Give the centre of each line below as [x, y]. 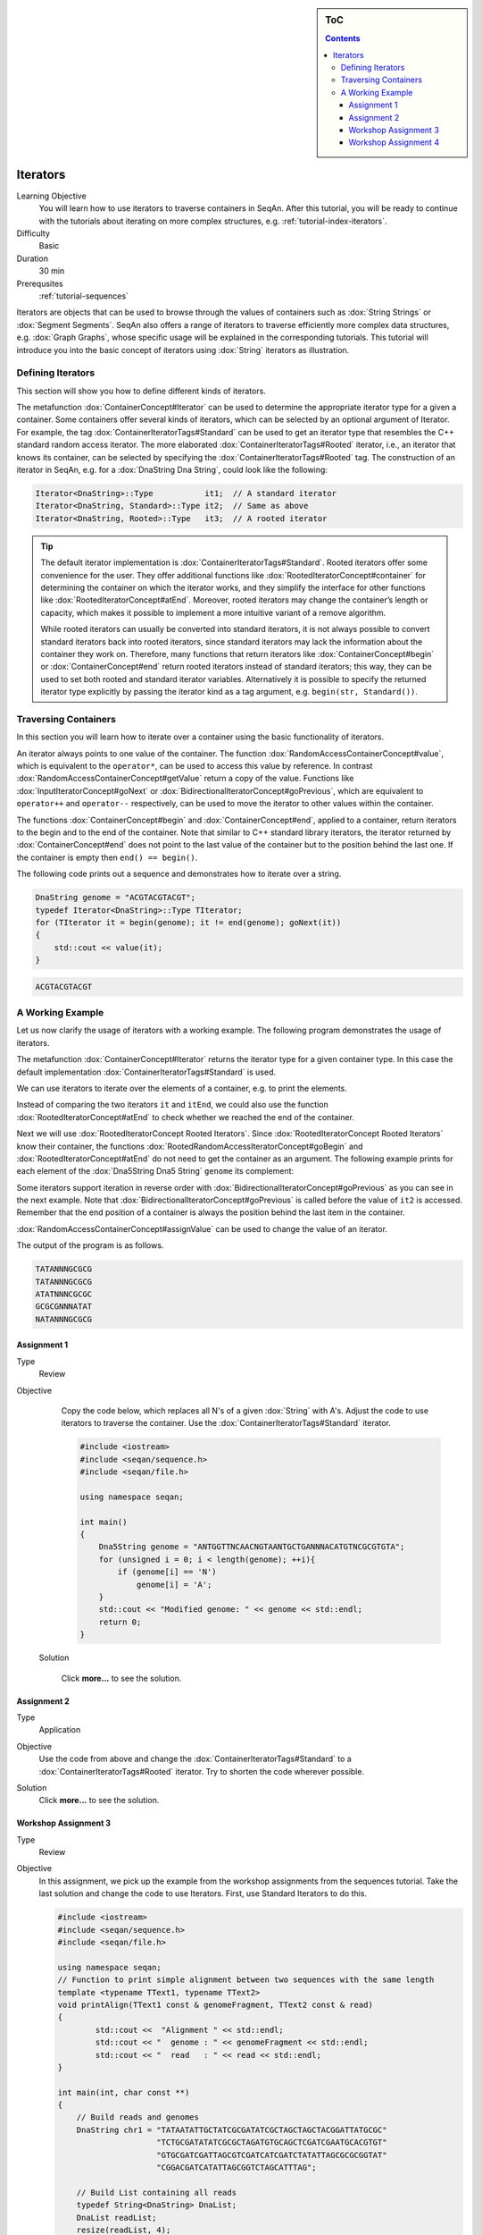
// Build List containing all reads [156, 2192]
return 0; [120, 1622]
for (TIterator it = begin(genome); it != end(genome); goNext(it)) [188, 922]
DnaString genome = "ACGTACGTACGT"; [116, 898]
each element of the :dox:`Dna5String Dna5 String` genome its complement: [155, 1171]
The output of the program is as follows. [90, 1245]
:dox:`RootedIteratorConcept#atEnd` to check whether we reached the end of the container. [185, 1117]
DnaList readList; [116, 2218]
